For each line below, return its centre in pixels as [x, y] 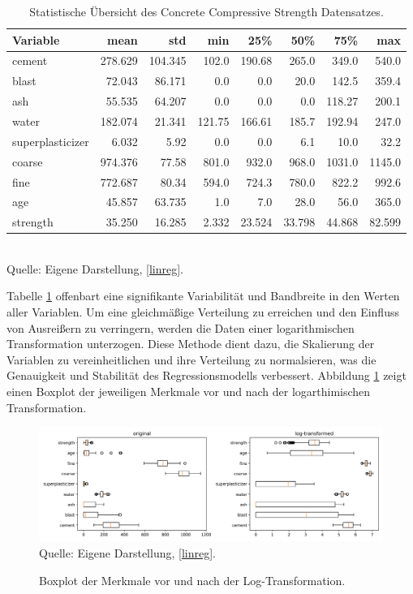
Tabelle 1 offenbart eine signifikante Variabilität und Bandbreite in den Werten [203, 296]
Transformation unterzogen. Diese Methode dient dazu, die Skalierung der [191, 344]
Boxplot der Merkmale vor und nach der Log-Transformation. [192, 580]
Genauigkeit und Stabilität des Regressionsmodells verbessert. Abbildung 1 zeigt [206, 375]
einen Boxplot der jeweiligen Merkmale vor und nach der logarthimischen [189, 392]
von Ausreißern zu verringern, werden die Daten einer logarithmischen [181, 327]
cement [30, 60]
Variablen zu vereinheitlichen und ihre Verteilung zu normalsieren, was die [191, 359]
